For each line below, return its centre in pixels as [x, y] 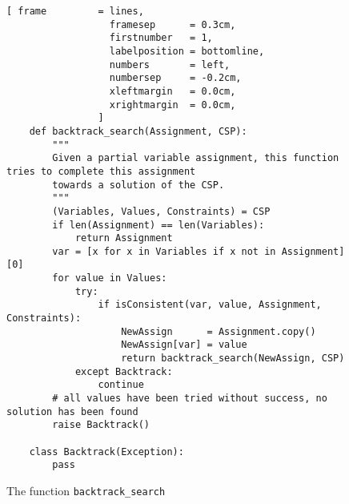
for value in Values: [110, 278]
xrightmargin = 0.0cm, [172, 105]
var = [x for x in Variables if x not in [164, 251]
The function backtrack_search [86, 490]
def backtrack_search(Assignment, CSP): [138, 131]
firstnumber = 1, [161, 38]
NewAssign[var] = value [184, 345]
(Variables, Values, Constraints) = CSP [161, 211]
